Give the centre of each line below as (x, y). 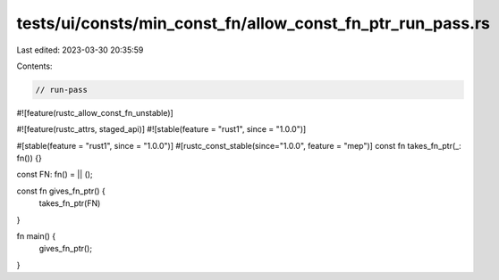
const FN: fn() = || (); (55, 175)
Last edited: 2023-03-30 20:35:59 (80, 50)
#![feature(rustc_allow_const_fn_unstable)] (95, 112)
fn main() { (36, 236)
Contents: (34, 66)
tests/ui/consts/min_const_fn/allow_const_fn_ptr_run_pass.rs (254, 23)
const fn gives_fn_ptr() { (61, 191)
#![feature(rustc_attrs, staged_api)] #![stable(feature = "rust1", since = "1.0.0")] (161, 129)
